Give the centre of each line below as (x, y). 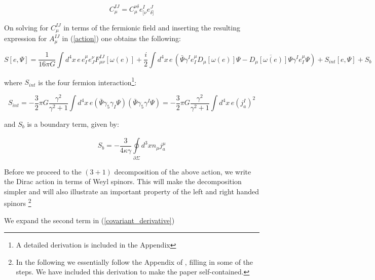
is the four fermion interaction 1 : (87, 81)
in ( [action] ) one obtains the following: (121, 38)
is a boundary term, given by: (73, 124)
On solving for (26, 27)
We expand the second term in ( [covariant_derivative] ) (89, 220)
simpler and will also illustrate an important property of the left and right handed (132, 191)
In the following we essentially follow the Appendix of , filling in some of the (135, 261)
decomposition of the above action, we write (183, 171)
